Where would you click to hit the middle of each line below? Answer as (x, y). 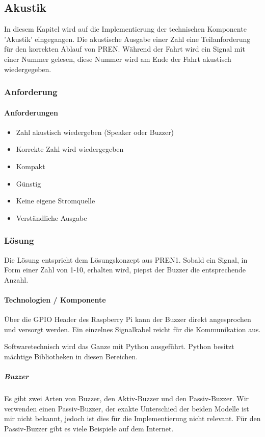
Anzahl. (16, 279)
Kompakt (31, 166)
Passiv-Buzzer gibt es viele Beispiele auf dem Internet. (89, 428)
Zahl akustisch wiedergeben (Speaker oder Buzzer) (95, 132)
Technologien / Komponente (55, 299)
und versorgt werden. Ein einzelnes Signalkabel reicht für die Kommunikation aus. (132, 329)
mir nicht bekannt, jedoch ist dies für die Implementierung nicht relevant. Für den (132, 418)
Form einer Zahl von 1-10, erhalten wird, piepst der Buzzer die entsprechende (125, 270)
